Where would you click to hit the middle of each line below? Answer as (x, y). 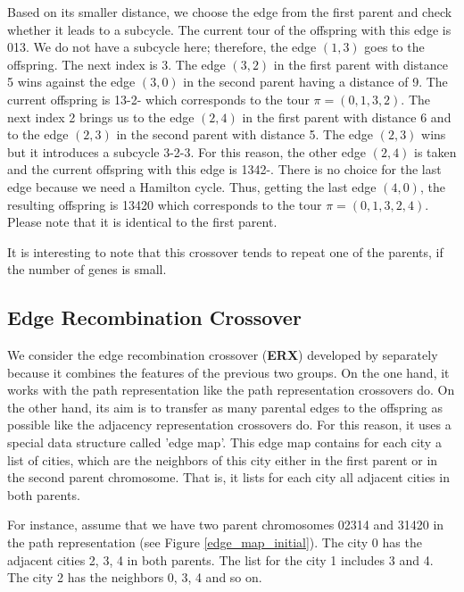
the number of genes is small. (87, 269)
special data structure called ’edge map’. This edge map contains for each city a (224, 442)
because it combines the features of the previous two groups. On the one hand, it (228, 372)
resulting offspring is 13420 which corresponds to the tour (165, 204)
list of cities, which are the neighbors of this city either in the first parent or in (223, 459)
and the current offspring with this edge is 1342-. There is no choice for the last (224, 169)
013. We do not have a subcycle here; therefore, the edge (162, 47)
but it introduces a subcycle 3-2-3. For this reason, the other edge (186, 151)
